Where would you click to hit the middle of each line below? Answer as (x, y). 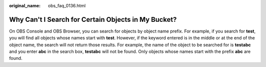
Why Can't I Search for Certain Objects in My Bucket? (93, 19)
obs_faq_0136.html (67, 6)
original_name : (25, 6)
